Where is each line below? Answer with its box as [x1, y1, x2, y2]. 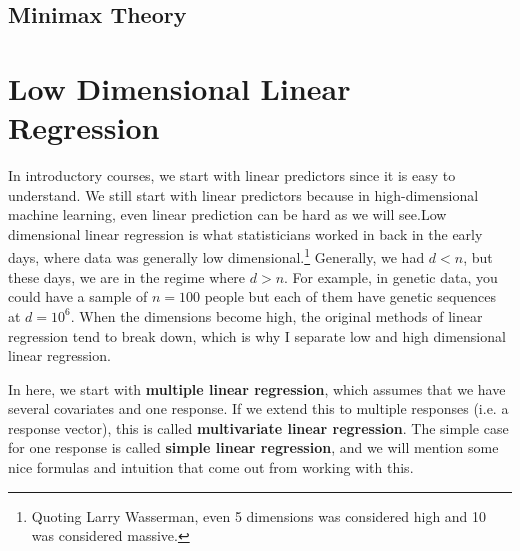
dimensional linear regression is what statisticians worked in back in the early [8, 223, 483, 244]
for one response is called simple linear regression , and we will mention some [8, 437, 499, 458]
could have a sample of [8, 286, 148, 307]
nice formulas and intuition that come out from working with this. [8, 457, 414, 478]
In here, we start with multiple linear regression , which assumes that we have [8, 378, 506, 399]
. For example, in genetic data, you [284, 266, 498, 287]
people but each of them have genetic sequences [204, 286, 497, 307]
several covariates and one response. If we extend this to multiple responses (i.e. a [8, 398, 509, 419]
